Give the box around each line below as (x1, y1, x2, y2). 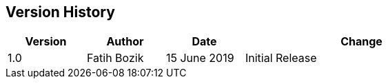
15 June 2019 (165, 51, 234, 65)
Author (106, 34, 144, 49)
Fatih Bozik (86, 51, 144, 65)
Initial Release (245, 51, 317, 65)
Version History (6, 3, 115, 21)
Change (340, 34, 382, 49)
